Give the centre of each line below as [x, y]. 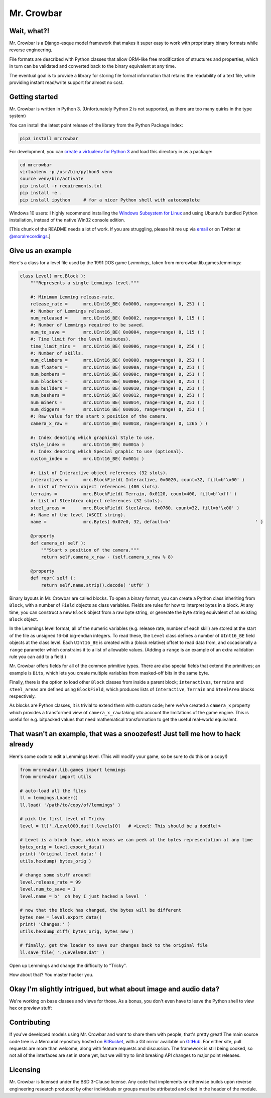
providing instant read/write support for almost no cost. [66, 82]
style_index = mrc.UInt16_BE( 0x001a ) [87, 445]
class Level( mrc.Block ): [53, 276]
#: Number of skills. [57, 353]
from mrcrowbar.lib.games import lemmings [73, 770]
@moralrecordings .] [30, 236]
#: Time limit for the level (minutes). [81, 339]
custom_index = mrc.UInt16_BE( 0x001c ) [87, 459]
